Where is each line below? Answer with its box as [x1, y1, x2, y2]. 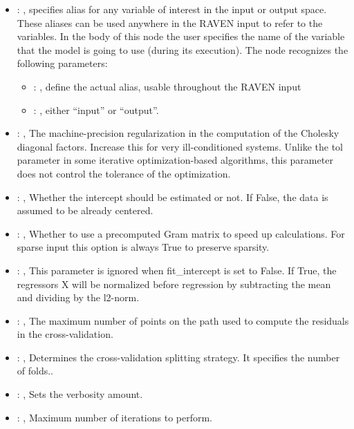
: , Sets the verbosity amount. [17, 387, 143, 401]
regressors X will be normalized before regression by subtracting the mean [17, 276, 331, 291]
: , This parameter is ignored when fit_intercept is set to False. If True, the [17, 263, 337, 277]
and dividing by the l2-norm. [17, 290, 140, 305]
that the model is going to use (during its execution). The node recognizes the [17, 42, 348, 57]
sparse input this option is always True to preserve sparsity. [17, 240, 270, 254]
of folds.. [17, 363, 54, 378]
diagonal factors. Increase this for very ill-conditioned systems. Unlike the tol [17, 139, 343, 153]
